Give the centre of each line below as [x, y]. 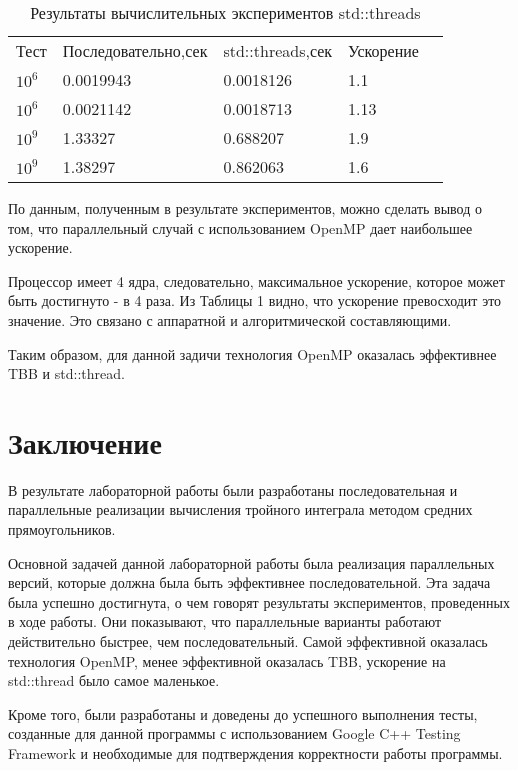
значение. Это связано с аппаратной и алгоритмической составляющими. [230, 319]
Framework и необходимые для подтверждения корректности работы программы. [255, 753]
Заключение [85, 441]
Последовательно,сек [135, 50]
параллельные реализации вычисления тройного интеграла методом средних [240, 509]
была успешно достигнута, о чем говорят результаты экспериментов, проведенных [259, 601]
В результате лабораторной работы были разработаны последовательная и [233, 489]
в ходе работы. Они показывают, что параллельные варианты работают [225, 621]
